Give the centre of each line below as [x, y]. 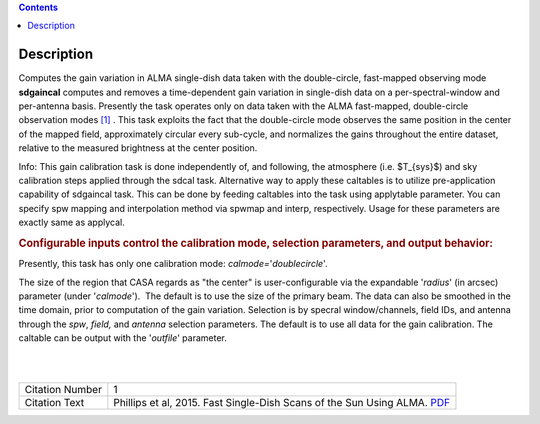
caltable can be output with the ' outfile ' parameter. [122, 338]
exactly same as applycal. [71, 222]
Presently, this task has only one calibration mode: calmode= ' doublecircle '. [173, 264]
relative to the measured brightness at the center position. [138, 148]
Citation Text [54, 403]
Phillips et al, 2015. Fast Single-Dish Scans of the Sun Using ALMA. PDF [281, 403]
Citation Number [63, 390]
